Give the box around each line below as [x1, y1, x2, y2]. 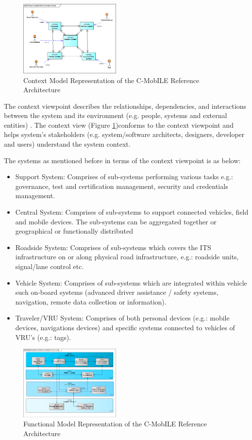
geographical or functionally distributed [15, 226, 133, 236]
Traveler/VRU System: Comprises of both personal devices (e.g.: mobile [15, 313, 230, 323]
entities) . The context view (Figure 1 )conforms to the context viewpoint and [4, 119, 234, 130]
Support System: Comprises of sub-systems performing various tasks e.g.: [15, 171, 233, 182]
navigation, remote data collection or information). [15, 296, 167, 306]
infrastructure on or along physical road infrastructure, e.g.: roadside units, [15, 252, 239, 262]
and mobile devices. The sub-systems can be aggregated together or [15, 216, 217, 226]
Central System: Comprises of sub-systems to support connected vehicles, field [15, 207, 249, 217]
